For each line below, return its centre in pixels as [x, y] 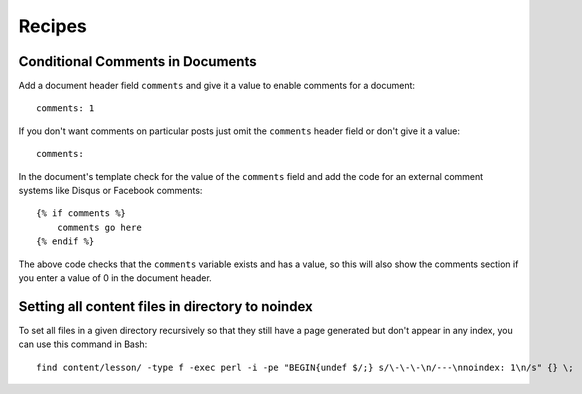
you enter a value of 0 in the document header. [115, 277]
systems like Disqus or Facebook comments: [110, 191]
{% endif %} [65, 241]
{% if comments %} [81, 213]
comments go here [99, 227]
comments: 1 [65, 108]
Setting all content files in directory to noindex [166, 306]
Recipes [52, 26]
